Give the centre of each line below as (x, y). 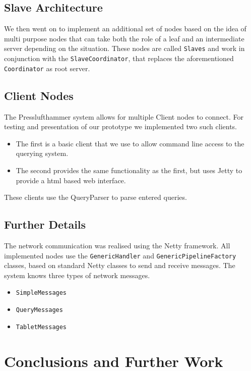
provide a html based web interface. (71, 180)
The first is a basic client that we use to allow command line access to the (130, 143)
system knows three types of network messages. (77, 275)
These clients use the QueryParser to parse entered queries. (96, 197)
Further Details (45, 224)
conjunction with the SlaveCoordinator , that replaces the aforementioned (119, 58)
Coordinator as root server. (47, 68)
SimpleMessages (41, 293)
